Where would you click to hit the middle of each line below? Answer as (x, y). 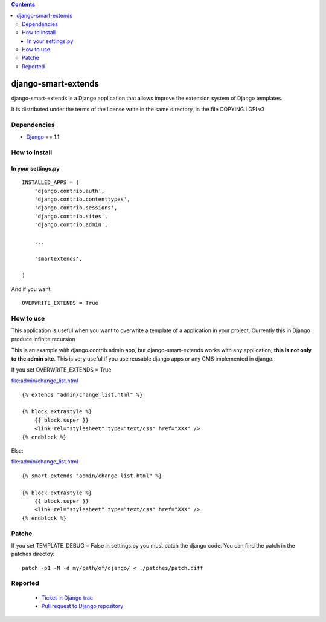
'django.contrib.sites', (71, 216)
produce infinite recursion (43, 339)
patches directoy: (33, 554)
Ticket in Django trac (67, 597)
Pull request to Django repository (82, 606)
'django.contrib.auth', (69, 191)
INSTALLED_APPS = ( (51, 182)
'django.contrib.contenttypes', (82, 199)
